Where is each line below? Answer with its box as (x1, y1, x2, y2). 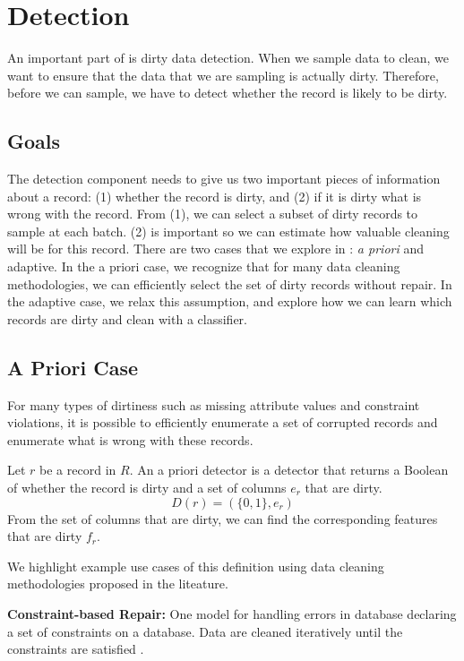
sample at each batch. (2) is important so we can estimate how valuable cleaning (7, 221, 450, 240)
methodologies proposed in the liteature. (7, 574, 228, 593)
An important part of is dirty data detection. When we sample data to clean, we (7, 48, 449, 67)
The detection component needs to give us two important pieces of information (7, 169, 441, 188)
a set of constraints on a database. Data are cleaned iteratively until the (7, 622, 403, 640)
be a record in (39, 460, 116, 479)
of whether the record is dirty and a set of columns (7, 478, 287, 497)
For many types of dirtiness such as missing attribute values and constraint (7, 395, 420, 414)
